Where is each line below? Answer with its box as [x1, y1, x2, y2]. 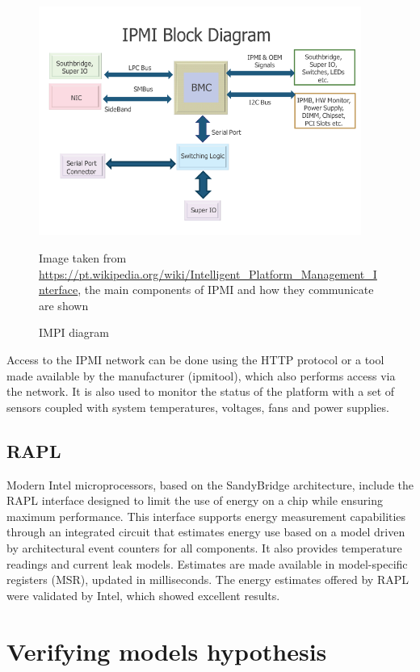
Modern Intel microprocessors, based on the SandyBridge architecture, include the [6, 476, 414, 493]
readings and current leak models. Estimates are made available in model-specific [6, 555, 408, 572]
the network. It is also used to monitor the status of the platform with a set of [6, 383, 395, 400]
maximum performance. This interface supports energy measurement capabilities [6, 507, 406, 524]
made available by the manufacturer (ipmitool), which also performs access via [6, 367, 396, 384]
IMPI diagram [39, 324, 109, 341]
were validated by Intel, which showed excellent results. [6, 586, 280, 603]
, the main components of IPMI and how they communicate [78, 281, 374, 298]
